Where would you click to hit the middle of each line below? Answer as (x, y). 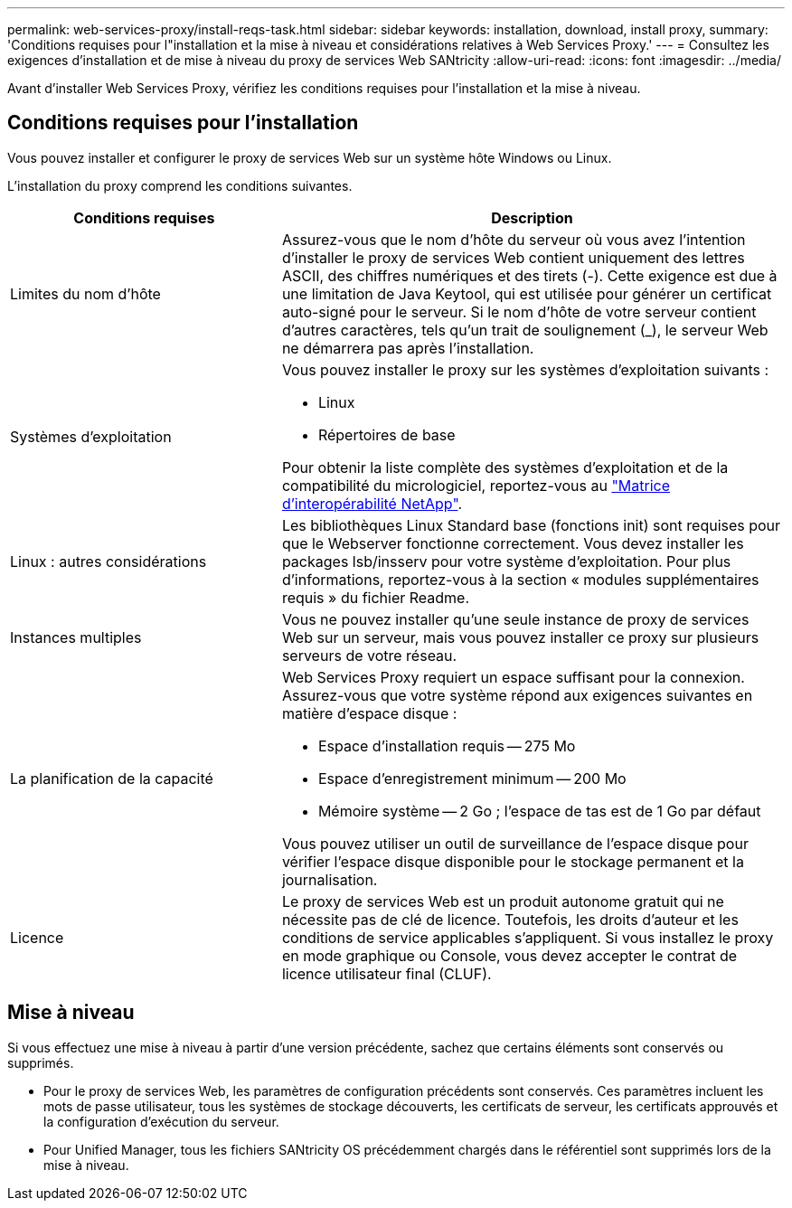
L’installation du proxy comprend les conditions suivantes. (180, 185)
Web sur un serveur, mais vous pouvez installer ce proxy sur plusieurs (520, 637)
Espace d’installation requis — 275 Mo (447, 746)
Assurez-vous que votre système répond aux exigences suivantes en (517, 695)
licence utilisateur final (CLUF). (387, 973)
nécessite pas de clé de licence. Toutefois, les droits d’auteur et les (510, 919)
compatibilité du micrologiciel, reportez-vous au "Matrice (476, 485)
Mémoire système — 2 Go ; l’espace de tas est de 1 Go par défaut (539, 811)
